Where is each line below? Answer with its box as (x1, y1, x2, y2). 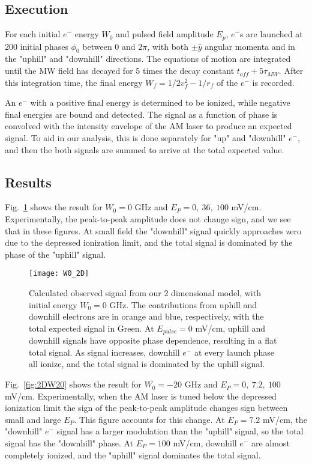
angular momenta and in (205, 40, 295, 52)
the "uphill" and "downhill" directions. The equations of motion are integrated (5, 52, 291, 65)
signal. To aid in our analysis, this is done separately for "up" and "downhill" (5, 132, 286, 144)
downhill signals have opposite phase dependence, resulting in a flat (29, 334, 277, 347)
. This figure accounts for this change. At (74, 413, 225, 425)
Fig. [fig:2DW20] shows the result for (5, 378, 142, 391)
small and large (5, 413, 61, 425)
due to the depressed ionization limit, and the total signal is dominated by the (5, 236, 293, 249)
